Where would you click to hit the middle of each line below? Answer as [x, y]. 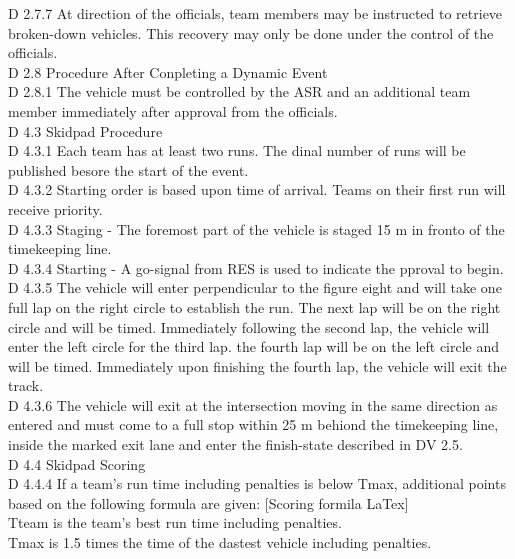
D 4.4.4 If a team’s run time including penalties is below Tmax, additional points [257, 483]
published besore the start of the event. [128, 169]
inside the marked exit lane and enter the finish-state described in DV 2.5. [235, 444]
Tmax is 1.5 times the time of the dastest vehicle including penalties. [220, 542]
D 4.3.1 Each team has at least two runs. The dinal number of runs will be [237, 150]
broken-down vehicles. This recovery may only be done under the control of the [251, 32]
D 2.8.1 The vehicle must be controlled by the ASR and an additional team [239, 91]
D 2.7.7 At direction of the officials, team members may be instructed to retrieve [255, 13]
